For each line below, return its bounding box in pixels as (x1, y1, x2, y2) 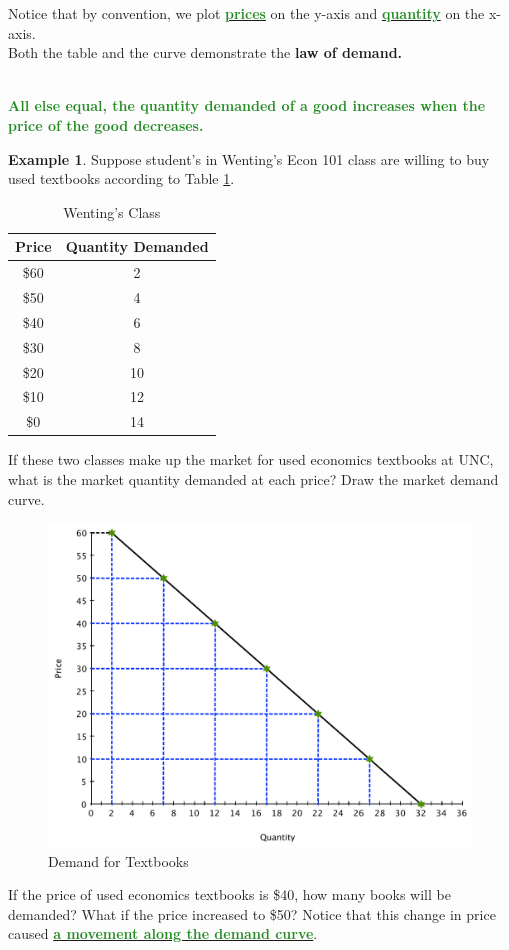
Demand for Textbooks (48, 850, 189, 871)
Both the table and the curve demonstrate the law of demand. (8, 42, 403, 63)
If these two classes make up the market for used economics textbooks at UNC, (8, 449, 494, 470)
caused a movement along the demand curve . (8, 923, 318, 944)
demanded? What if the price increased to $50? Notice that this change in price (8, 903, 496, 924)
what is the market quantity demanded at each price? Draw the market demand (8, 468, 499, 489)
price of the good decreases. (8, 114, 204, 135)
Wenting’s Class (63, 201, 161, 222)
